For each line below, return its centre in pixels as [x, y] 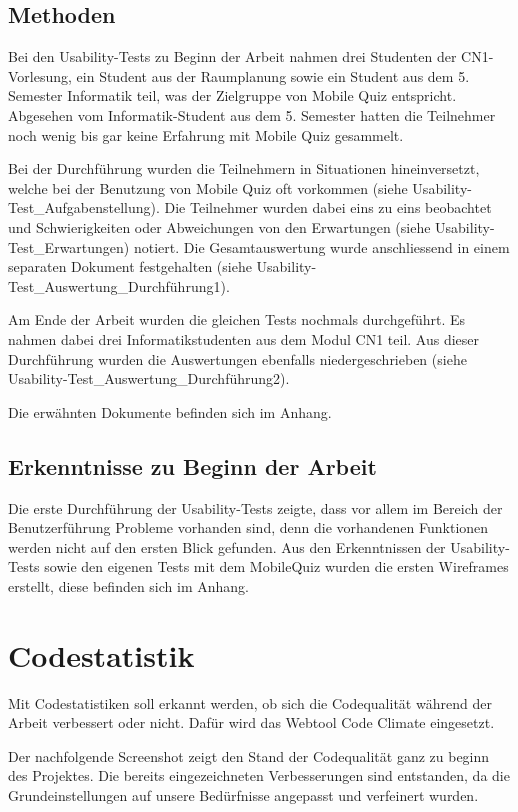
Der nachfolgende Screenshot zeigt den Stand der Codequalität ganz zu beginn [249, 755]
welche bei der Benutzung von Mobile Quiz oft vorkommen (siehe [208, 187]
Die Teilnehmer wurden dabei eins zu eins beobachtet [328, 207]
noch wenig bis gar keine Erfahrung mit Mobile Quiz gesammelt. [206, 134]
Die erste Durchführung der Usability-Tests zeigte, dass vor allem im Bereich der [255, 507]
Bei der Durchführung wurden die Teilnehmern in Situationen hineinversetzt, [244, 168]
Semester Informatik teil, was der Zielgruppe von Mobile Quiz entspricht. [232, 95]
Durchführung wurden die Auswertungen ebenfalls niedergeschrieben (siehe [237, 358]
